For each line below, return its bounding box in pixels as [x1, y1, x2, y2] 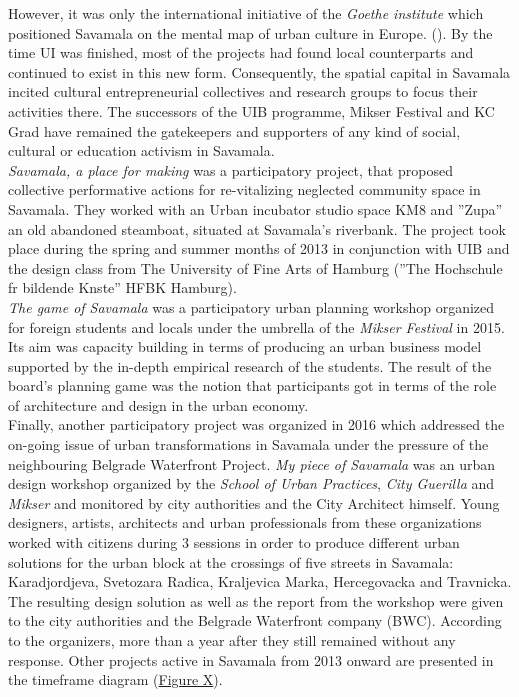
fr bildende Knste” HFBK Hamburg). [8, 277, 237, 298]
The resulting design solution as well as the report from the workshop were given [8, 590, 504, 611]
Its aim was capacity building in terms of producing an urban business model [8, 336, 482, 357]
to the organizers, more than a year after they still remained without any [8, 630, 456, 650]
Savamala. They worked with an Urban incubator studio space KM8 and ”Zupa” [8, 198, 503, 219]
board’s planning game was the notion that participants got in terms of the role [8, 375, 497, 396]
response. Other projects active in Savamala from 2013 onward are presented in [8, 649, 494, 670]
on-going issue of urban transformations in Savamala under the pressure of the [8, 434, 489, 455]
